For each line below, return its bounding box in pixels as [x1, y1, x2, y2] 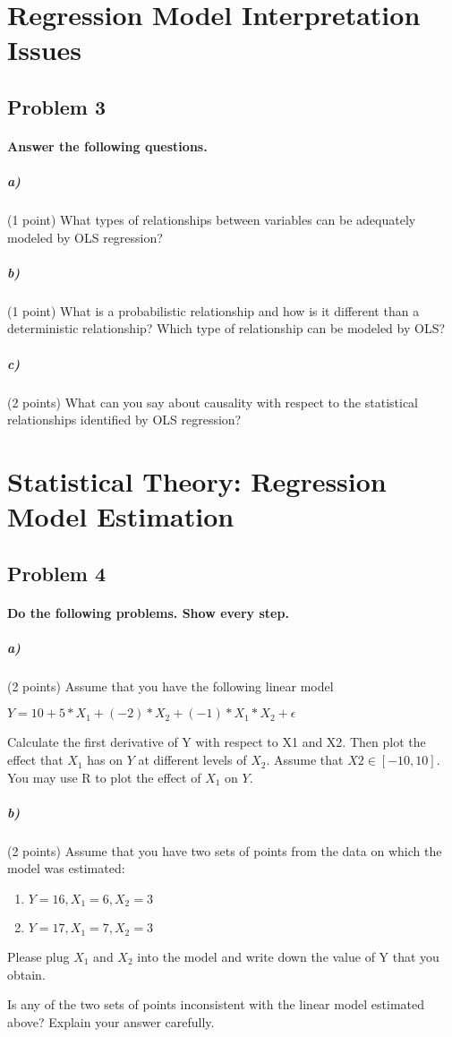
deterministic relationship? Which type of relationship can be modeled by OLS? [7, 319, 446, 338]
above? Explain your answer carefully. [7, 1012, 215, 1031]
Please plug [7, 947, 70, 965]
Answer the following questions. [7, 136, 208, 155]
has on [87, 750, 123, 769]
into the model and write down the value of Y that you [137, 947, 439, 965]
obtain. [7, 964, 46, 983]
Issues [7, 31, 81, 68]
